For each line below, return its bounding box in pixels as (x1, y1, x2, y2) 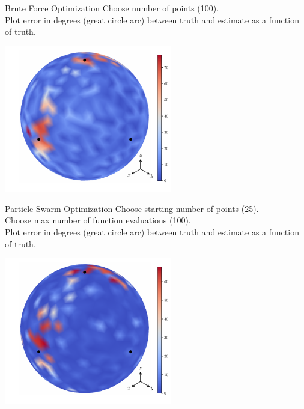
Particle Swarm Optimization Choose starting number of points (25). (5, 202, 259, 214)
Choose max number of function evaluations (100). (5, 214, 191, 226)
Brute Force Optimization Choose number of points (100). (5, 2, 219, 14)
